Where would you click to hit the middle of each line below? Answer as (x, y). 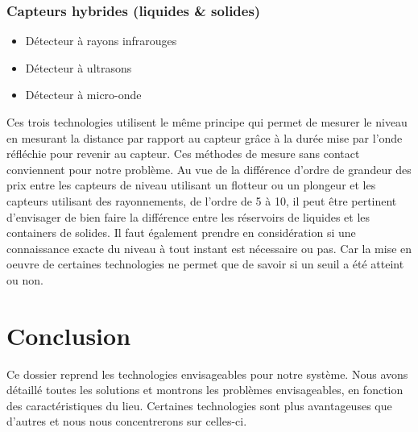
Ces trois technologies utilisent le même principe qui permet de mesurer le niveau (207, 122)
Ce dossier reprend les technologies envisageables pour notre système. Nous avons (207, 374)
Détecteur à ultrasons (79, 67)
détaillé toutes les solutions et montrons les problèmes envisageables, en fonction (205, 390)
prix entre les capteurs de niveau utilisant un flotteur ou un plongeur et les (191, 185)
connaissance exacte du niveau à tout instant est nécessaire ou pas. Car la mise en (209, 248)
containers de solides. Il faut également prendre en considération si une (181, 233)
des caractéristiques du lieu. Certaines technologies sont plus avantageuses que (199, 405)
